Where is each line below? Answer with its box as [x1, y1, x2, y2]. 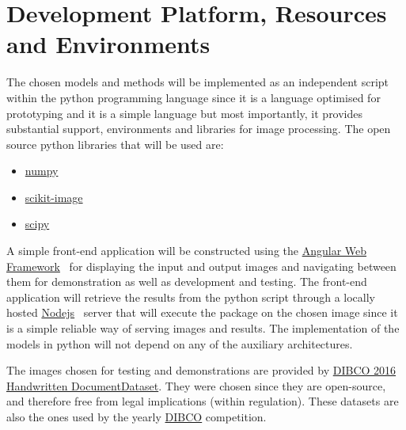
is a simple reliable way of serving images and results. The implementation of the [6, 320, 400, 337]
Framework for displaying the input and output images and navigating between [6, 257, 397, 274]
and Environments [6, 28, 211, 60]
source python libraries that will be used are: [6, 135, 224, 152]
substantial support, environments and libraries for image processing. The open [6, 120, 391, 137]
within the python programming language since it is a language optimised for [6, 89, 381, 105]
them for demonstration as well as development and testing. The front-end [6, 273, 367, 290]
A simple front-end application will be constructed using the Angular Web [6, 242, 367, 259]
